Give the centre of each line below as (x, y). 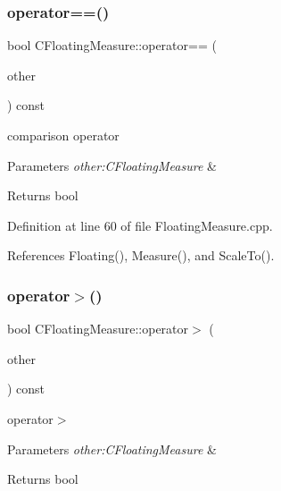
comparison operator (63, 135)
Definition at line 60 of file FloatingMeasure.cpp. (140, 225)
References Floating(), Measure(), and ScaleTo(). (141, 255)
